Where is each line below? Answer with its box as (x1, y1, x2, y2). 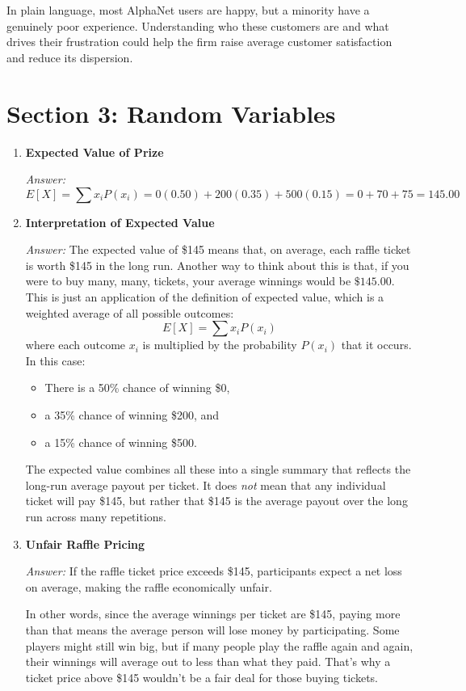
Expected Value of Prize (25, 143, 164, 160)
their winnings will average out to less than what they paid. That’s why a (25, 653, 391, 670)
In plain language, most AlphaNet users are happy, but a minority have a (6, 2, 370, 18)
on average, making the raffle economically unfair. (25, 578, 272, 595)
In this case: (25, 352, 86, 369)
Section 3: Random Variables (6, 96, 336, 129)
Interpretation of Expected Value (25, 213, 215, 230)
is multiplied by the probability (142, 336, 297, 353)
